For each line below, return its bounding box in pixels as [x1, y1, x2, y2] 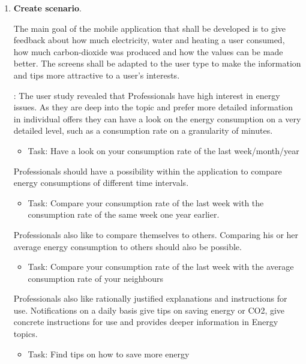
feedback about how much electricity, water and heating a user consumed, [13, 34, 285, 46]
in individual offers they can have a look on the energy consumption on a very [13, 112, 301, 125]
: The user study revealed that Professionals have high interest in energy [13, 89, 280, 101]
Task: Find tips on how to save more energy [28, 347, 190, 360]
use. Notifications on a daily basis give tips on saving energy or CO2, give [13, 303, 285, 316]
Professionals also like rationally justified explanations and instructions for [13, 292, 287, 305]
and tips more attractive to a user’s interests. [13, 68, 180, 81]
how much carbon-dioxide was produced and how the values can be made [13, 45, 283, 58]
